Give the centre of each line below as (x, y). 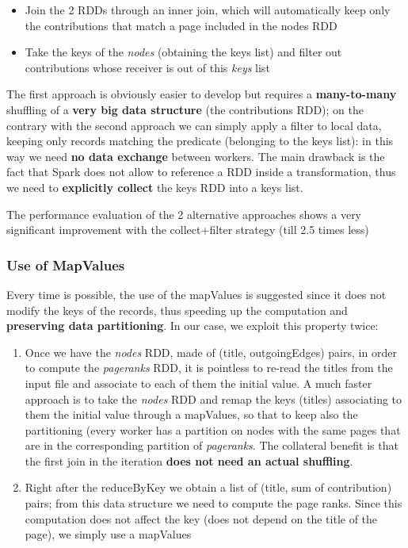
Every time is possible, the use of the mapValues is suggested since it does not (196, 294)
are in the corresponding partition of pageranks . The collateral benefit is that (212, 445)
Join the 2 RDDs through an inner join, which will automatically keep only (208, 10)
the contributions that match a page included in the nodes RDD (181, 25)
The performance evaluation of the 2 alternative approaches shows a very (184, 214)
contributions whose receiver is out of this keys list (147, 67)
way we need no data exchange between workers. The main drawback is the (196, 156)
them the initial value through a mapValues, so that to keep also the (191, 414)
